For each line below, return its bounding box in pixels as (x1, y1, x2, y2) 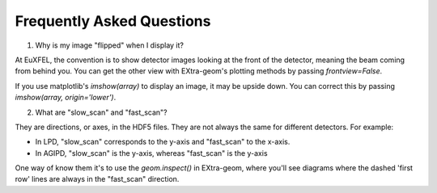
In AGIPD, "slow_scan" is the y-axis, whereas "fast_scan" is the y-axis (35, 148, 268, 157)
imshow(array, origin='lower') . (15, 93, 117, 103)
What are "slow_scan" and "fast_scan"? (35, 107, 168, 117)
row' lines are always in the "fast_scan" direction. (15, 174, 180, 184)
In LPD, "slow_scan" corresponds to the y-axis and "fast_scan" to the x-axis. (35, 137, 291, 147)
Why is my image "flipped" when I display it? (35, 40, 184, 50)
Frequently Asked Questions (15, 12, 211, 30)
